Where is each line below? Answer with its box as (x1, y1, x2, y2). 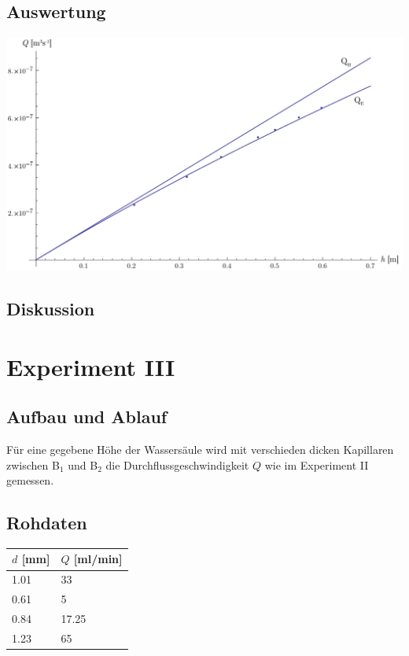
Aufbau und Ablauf (6, 404, 168, 429)
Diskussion (6, 296, 95, 320)
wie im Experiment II (264, 456, 369, 473)
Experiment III (6, 350, 175, 382)
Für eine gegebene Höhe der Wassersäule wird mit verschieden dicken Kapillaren (6, 440, 394, 457)
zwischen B (6, 456, 60, 473)
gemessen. (6, 472, 54, 488)
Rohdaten (6, 510, 87, 535)
